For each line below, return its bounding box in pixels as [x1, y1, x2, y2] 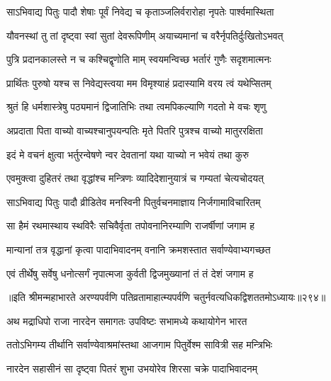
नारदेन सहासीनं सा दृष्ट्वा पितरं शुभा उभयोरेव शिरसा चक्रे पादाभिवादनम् [6, 360, 257, 375]
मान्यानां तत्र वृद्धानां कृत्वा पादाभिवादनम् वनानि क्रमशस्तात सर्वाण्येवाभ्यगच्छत [6, 241, 271, 256]
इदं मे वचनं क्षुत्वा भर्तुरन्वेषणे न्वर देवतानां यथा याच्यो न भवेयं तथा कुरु [6, 147, 249, 161]
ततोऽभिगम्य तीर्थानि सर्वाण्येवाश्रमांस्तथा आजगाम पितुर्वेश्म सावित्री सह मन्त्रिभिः [6, 337, 273, 352]
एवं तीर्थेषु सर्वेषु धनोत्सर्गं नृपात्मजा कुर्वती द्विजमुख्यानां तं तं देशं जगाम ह [6, 266, 254, 280]
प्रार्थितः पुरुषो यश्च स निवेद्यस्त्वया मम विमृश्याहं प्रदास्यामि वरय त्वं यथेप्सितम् [6, 75, 271, 90]
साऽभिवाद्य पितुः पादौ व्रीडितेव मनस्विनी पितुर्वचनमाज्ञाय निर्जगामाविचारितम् [6, 194, 261, 209]
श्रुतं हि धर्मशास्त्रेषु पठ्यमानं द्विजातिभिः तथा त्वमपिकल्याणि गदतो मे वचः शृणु [6, 99, 267, 114]
